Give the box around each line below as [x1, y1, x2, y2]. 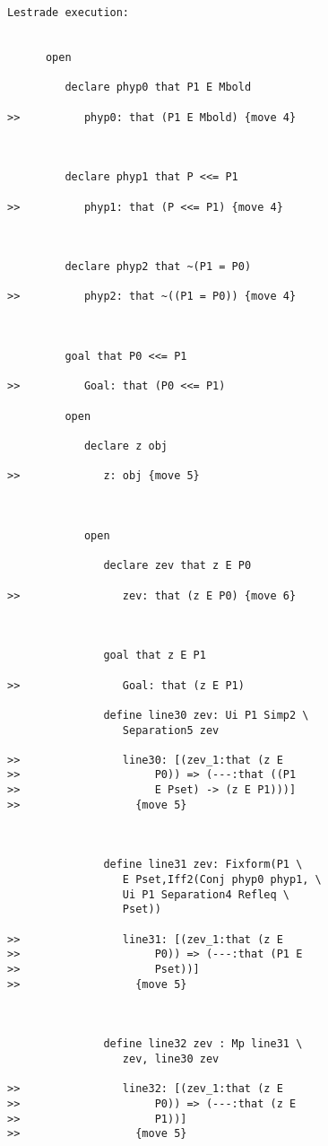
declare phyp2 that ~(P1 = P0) [65, 260, 252, 274]
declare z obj [83, 440, 168, 453]
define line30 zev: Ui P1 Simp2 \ [103, 708, 309, 722]
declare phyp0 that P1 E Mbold [65, 81, 252, 94]
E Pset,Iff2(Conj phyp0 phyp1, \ [122, 873, 322, 887]
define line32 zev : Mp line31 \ [103, 1037, 303, 1051]
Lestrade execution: [7, 6, 130, 19]
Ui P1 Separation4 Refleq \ [122, 888, 289, 901]
